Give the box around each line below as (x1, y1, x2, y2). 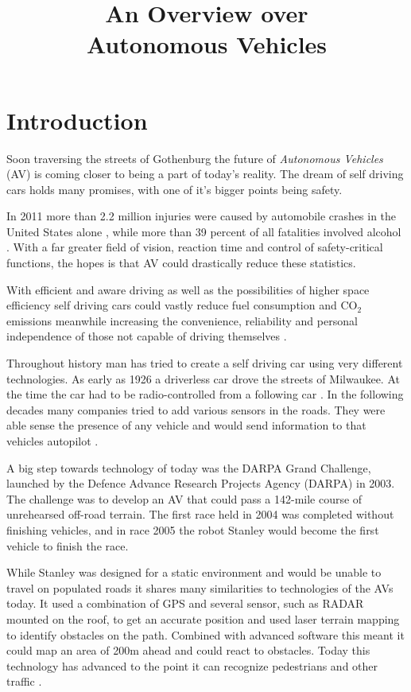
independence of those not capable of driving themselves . (6, 328, 287, 344)
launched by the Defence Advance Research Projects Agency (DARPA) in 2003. (6, 475, 395, 492)
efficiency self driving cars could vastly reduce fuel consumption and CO (6, 297, 358, 313)
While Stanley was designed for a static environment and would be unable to (6, 564, 382, 581)
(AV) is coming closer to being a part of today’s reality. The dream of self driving (6, 165, 404, 182)
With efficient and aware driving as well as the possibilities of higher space (6, 281, 370, 297)
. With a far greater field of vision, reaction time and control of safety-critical (6, 239, 383, 255)
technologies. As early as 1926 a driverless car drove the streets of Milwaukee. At (6, 370, 400, 387)
